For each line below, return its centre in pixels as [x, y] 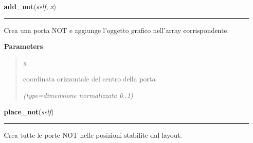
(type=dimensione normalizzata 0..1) [78, 95]
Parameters [24, 46]
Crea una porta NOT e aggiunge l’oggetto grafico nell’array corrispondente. [117, 30]
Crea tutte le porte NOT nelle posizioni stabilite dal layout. [93, 135]
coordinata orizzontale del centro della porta [89, 79]
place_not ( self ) [29, 111]
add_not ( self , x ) [30, 6]
